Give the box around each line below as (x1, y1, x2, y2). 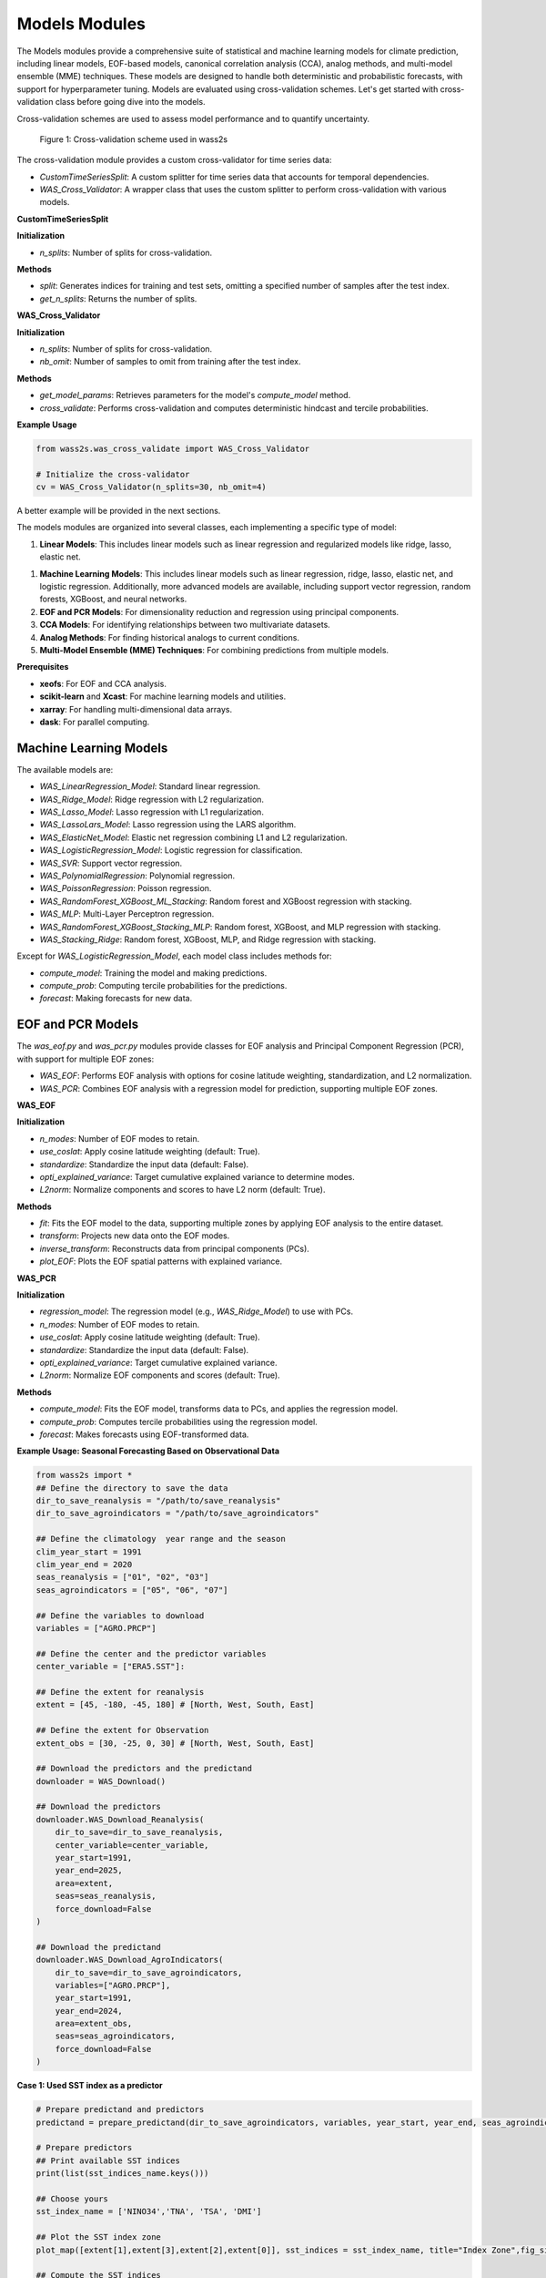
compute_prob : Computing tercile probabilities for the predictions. (39, 980, 288, 991)
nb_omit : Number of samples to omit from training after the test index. (39, 356, 301, 367)
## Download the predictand (35, 1942, 161, 1952)
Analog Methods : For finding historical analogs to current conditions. (39, 631, 300, 642)
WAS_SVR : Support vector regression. (39, 857, 183, 868)
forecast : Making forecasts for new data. (39, 993, 193, 1004)
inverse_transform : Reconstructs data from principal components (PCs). (39, 1243, 309, 1254)
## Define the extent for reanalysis (35, 1687, 205, 1697)
